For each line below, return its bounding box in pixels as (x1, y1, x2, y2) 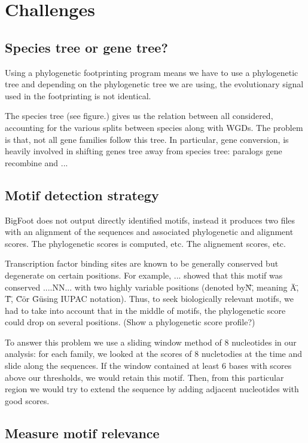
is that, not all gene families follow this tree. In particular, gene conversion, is (5, 133, 289, 145)
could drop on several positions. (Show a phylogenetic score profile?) (5, 316, 255, 328)
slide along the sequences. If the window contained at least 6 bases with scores (5, 359, 292, 372)
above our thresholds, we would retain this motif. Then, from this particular (5, 371, 284, 383)
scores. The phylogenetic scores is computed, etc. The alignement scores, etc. (5, 237, 286, 249)
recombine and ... (5, 156, 68, 169)
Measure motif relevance (5, 423, 160, 442)
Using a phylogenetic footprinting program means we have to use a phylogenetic (5, 66, 298, 78)
